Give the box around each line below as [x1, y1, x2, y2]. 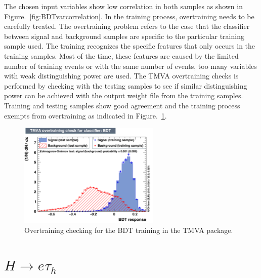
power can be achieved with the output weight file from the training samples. [4, 90, 243, 101]
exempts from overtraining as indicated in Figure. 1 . [4, 110, 167, 121]
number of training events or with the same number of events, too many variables [4, 60, 257, 71]
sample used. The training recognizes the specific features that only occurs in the [4, 41, 255, 51]
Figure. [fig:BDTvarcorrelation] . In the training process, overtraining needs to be [4, 11, 254, 21]
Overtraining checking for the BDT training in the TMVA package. [24, 224, 233, 235]
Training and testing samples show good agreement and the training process [4, 100, 240, 110]
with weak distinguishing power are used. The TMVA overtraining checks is [4, 70, 239, 81]
